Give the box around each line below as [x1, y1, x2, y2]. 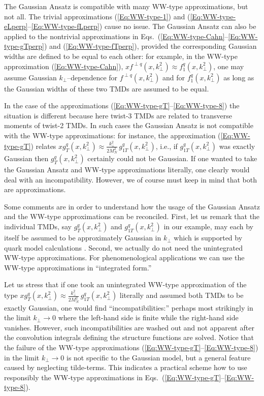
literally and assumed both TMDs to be [119, 290, 244, 300]
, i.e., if [155, 140, 178, 151]
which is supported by [174, 232, 243, 243]
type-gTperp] [4, 41, 45, 51]
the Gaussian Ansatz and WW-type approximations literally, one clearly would [4, 164, 250, 175]
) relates [30, 140, 56, 151]
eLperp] [4, 21, 28, 32]
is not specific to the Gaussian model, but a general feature [67, 352, 251, 362]
